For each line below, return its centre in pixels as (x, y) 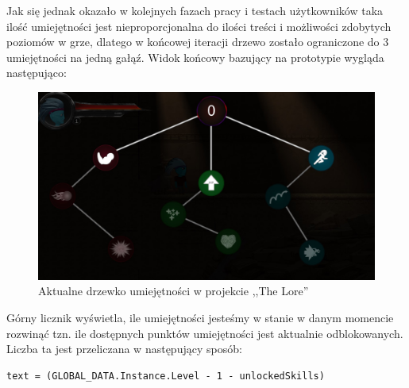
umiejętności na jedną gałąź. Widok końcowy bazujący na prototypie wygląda (195, 57)
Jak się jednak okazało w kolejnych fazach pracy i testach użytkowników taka (195, 10)
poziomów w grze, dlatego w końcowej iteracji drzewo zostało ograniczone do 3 (198, 42)
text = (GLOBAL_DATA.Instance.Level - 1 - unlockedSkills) (166, 376)
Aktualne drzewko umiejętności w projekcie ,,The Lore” (174, 291)
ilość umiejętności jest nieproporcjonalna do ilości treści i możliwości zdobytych (199, 26)
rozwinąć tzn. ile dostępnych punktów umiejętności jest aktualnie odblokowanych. (205, 333)
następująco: (37, 73)
